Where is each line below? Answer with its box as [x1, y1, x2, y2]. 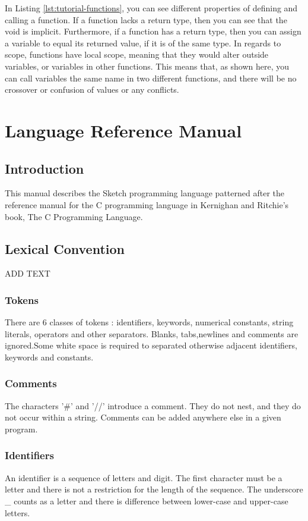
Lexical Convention [5, 239, 125, 258]
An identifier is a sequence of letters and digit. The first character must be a [5, 471, 282, 484]
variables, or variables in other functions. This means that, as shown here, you [5, 59, 290, 72]
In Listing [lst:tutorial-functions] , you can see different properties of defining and [5, 2, 298, 14]
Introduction [5, 159, 84, 177]
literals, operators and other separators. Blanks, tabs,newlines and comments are [5, 327, 299, 340]
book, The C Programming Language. [5, 210, 143, 222]
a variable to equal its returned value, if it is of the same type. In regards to [5, 36, 281, 49]
